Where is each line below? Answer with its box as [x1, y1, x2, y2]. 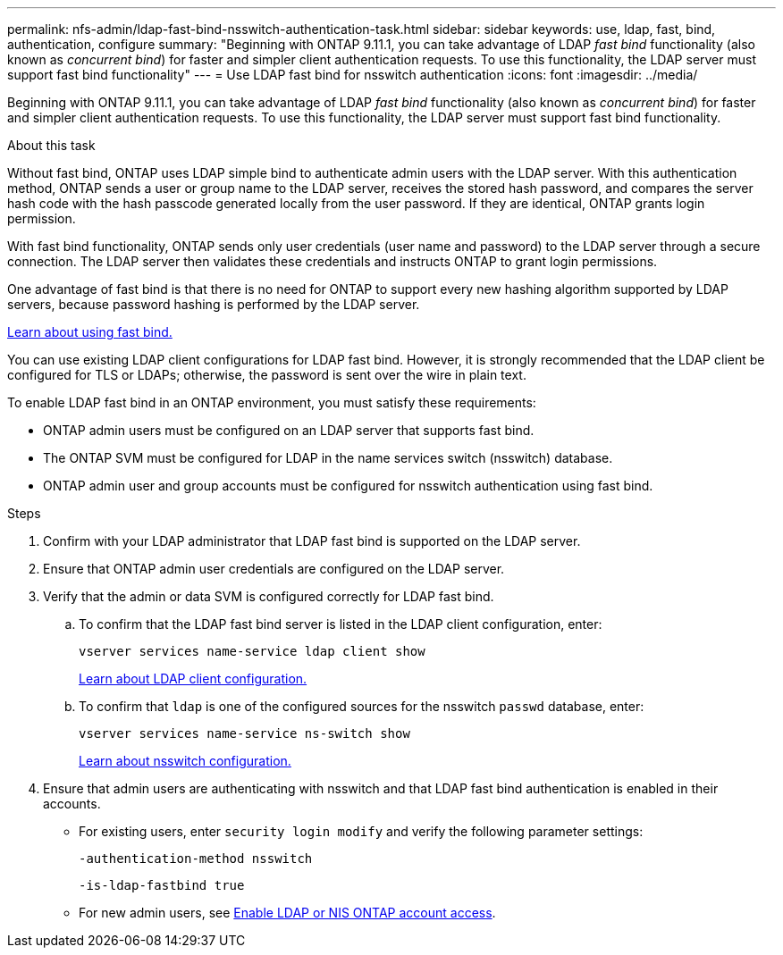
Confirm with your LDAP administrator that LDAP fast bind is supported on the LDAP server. [43, 533, 581, 549]
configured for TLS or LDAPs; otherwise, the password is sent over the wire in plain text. [7, 367, 526, 382]
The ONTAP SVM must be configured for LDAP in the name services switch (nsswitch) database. [43, 450, 613, 465]
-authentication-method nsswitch [79, 851, 313, 866]
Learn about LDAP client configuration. [79, 671, 307, 686]
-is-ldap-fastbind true [79, 878, 245, 892]
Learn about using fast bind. [7, 324, 173, 339]
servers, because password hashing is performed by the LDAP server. [7, 297, 420, 312]
